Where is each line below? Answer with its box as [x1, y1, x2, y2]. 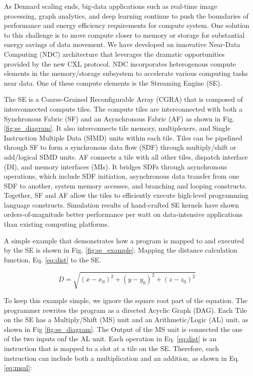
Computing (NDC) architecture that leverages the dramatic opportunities [4, 48, 225, 59]
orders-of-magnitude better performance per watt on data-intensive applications [4, 209, 243, 219]
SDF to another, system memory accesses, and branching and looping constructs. [4, 180, 247, 190]
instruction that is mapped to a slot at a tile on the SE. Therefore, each [4, 343, 219, 353]
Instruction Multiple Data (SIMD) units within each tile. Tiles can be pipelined [4, 132, 242, 142]
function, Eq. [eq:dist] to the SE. [4, 254, 102, 264]
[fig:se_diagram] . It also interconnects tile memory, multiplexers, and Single [4, 123, 231, 133]
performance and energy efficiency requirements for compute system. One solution [4, 20, 250, 30]
